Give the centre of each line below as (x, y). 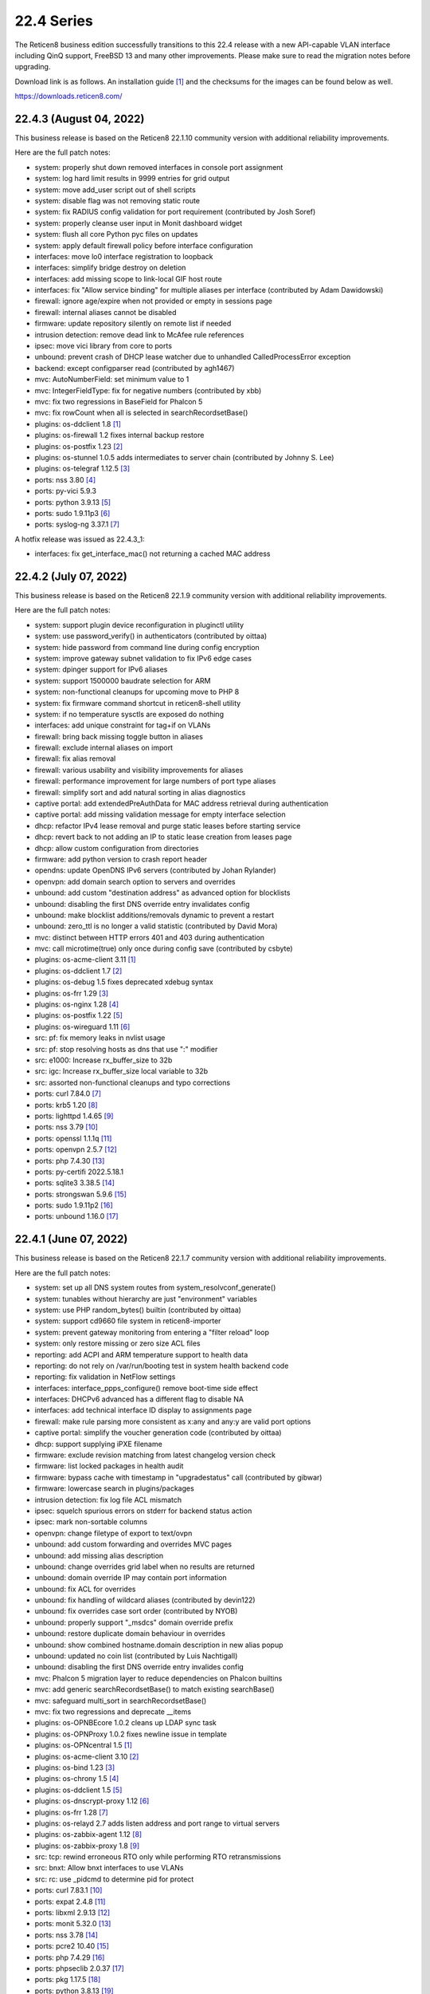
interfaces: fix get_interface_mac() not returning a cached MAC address (152, 554)
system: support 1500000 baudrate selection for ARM (123, 680)
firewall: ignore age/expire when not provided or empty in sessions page (154, 301)
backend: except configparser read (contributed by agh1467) (135, 368)
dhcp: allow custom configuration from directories (117, 848)
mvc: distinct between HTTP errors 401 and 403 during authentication (150, 937)
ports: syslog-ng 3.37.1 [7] (77, 524)
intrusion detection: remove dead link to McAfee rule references (139, 334)
